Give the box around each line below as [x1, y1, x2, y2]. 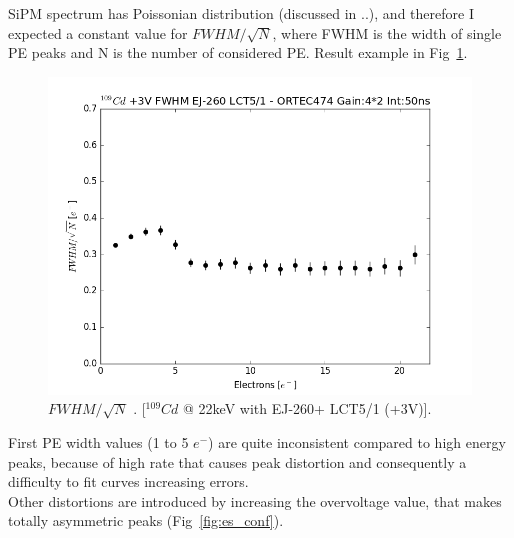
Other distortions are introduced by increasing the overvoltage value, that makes [8, 490, 502, 511]
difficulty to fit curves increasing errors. [8, 471, 249, 492]
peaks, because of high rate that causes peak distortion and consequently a [8, 451, 467, 472]
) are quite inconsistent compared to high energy [208, 431, 506, 452]
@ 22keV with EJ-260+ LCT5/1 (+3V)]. [183, 398, 432, 419]
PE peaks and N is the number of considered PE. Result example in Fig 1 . [8, 42, 468, 63]
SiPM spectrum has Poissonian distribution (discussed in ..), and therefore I [8, 3, 474, 23]
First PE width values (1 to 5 [8, 431, 189, 452]
